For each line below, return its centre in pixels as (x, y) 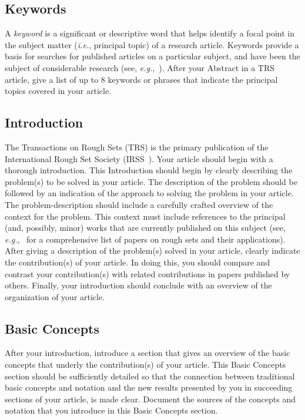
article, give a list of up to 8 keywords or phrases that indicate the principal (141, 79)
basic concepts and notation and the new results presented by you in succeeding (149, 387)
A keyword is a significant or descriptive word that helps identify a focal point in (150, 33)
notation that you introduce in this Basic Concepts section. (111, 410)
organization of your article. (55, 296)
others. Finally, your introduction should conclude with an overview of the (138, 285)
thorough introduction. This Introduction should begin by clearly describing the (149, 170)
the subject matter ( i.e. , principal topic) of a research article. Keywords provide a (152, 44)
